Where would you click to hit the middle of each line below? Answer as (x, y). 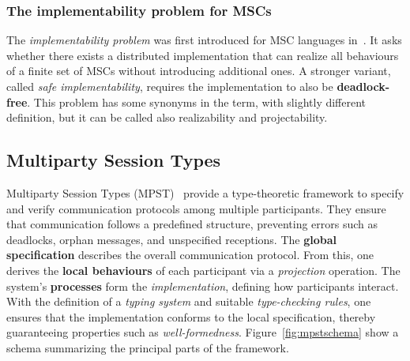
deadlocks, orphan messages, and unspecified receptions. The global (172, 239)
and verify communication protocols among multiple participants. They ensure (196, 208)
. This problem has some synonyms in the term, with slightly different (197, 102)
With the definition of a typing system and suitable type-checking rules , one (189, 301)
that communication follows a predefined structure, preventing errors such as (192, 224)
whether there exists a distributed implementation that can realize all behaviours (203, 55)
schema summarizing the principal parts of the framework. (148, 347)
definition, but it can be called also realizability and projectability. (167, 117)
